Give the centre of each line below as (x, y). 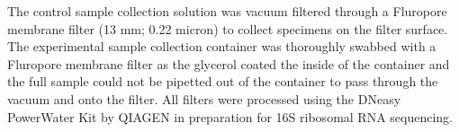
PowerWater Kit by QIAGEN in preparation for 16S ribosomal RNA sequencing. (230, 116)
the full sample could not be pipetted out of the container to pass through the (223, 81)
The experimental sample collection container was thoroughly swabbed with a (222, 46)
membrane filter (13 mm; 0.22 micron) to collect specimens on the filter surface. (228, 28)
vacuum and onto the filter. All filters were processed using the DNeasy (204, 98)
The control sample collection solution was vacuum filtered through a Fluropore (227, 11)
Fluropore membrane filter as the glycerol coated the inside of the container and (229, 63)
